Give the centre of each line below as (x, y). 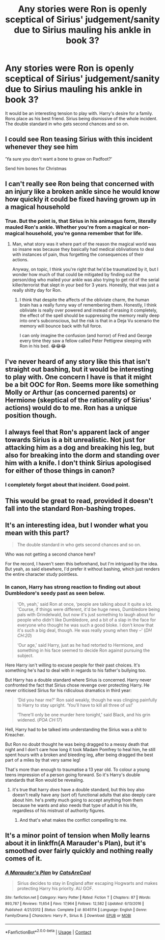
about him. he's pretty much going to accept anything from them (78, 800)
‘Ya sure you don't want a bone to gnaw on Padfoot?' (59, 159)
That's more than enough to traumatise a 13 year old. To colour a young (77, 769)
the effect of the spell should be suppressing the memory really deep (89, 315)
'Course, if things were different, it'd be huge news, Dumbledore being (88, 609)
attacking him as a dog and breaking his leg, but (80, 448)
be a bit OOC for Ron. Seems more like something (82, 385)
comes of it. (24, 859)
